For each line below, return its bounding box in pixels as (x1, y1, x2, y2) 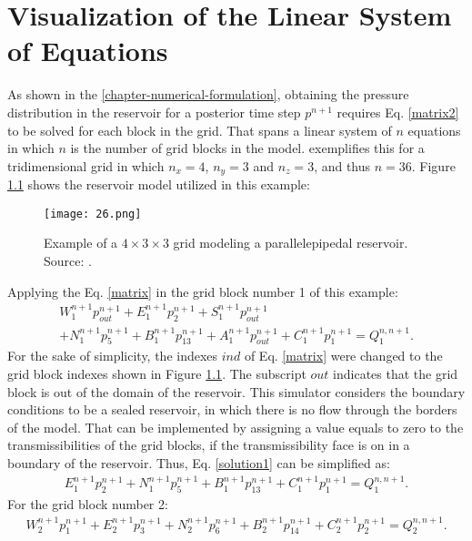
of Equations (7, 32, 168, 69)
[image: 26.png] (44, 207, 142, 220)
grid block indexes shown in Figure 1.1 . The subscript (7, 364, 306, 383)
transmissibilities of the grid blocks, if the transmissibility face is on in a (7, 435, 410, 454)
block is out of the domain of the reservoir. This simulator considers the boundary (7, 382, 466, 401)
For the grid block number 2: (7, 495, 168, 514)
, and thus (314, 156, 371, 175)
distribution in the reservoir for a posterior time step (7, 102, 301, 121)
